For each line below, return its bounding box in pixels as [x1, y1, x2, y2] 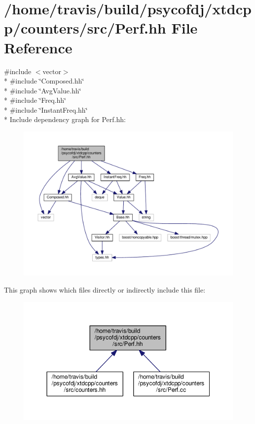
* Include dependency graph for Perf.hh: [4, 114, 126, 125]
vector [42, 66, 61, 76]
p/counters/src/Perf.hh [4, 18, 166, 38]
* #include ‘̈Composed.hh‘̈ [4, 76, 84, 86]
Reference [4, 37, 73, 57]
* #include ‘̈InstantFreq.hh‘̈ [4, 104, 88, 115]
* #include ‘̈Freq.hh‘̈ [4, 95, 66, 105]
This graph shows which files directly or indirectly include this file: [4, 284, 206, 295]
